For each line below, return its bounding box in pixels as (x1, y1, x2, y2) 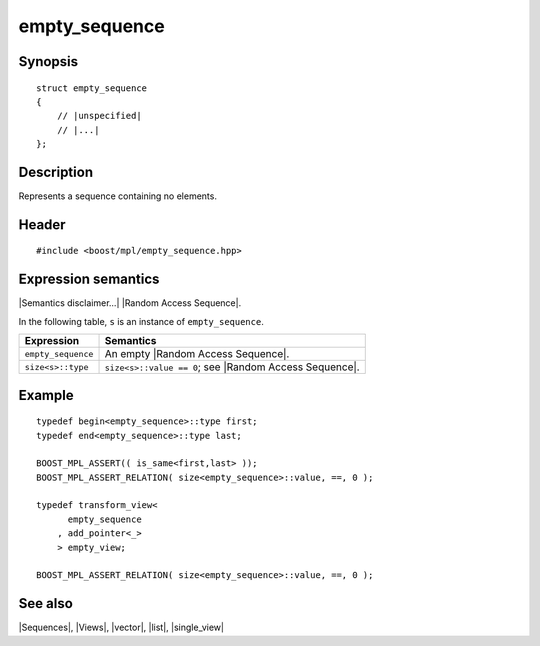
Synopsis (18, 53, 79, 70)
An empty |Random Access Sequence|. (104, 347, 290, 361)
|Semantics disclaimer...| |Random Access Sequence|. (18, 297, 242, 309)
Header (18, 216, 66, 233)
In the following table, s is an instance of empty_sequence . (18, 315, 264, 327)
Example (18, 386, 74, 404)
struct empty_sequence (36, 82, 148, 94)
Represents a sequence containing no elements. (18, 190, 217, 202)
